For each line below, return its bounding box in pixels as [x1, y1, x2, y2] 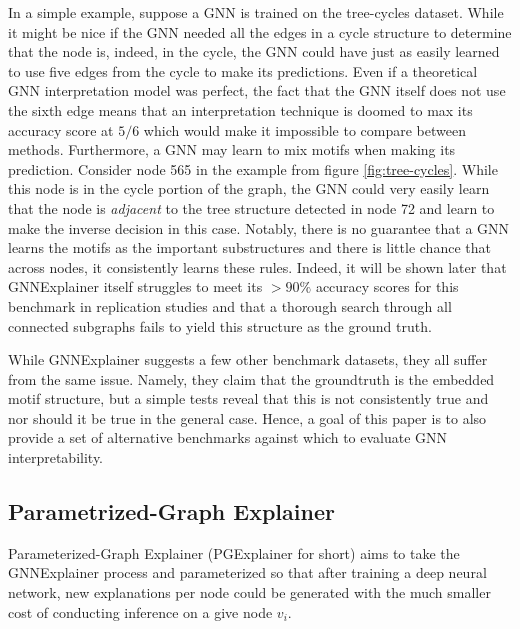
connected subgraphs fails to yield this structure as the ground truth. [8, 315, 432, 336]
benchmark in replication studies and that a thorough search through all [8, 295, 452, 316]
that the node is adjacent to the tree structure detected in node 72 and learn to [8, 197, 495, 218]
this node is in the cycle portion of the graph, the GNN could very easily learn [8, 178, 490, 199]
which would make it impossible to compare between [143, 119, 467, 140]
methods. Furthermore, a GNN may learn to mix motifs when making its [8, 139, 456, 160]
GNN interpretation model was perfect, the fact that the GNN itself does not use [8, 80, 506, 101]
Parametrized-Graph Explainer [8, 496, 335, 527]
